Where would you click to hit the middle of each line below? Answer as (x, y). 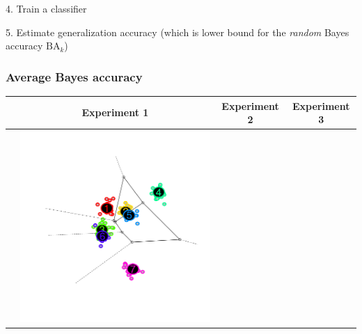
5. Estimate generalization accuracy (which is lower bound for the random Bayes (178, 32)
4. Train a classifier (46, 8)
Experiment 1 (115, 112)
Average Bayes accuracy (74, 76)
